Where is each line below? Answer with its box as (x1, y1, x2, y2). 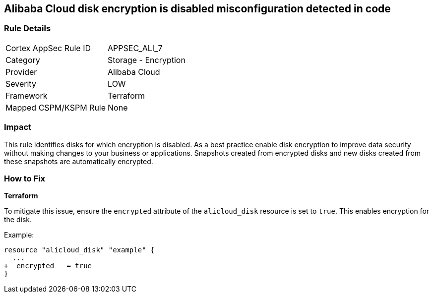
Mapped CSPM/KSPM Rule (5, 102, 106, 113)
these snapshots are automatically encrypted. (4, 157, 153, 166)
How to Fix (4, 173, 46, 183)
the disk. (4, 215, 32, 224)
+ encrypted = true (4, 262, 92, 270)
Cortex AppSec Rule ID (5, 43, 91, 53)
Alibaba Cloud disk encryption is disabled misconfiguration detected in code (4, 2, 391, 15)
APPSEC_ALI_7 (108, 43, 163, 53)
